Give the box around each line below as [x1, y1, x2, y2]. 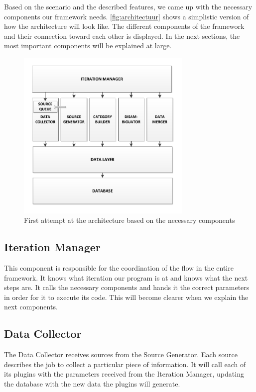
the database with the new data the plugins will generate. [4, 379, 180, 389]
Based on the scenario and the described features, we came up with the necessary [4, 1, 253, 11]
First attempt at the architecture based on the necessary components [24, 215, 235, 225]
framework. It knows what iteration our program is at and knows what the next [4, 272, 248, 283]
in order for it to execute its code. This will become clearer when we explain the [4, 292, 249, 302]
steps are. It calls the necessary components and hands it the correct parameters [4, 282, 250, 293]
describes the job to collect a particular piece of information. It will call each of [4, 359, 246, 369]
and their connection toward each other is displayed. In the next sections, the [4, 30, 240, 41]
